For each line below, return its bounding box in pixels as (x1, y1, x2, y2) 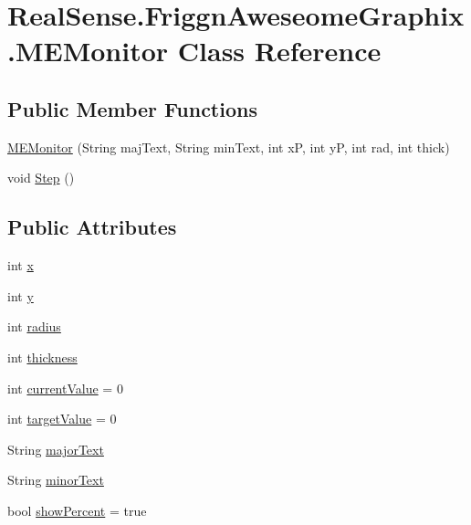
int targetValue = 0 (7, 409, 117, 428)
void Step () (7, 168, 75, 187)
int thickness (7, 347, 78, 366)
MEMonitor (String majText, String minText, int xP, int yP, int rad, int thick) (7, 137, 450, 156)
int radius (7, 317, 61, 336)
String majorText (7, 439, 104, 458)
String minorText (7, 470, 104, 489)
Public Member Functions (7, 94, 257, 122)
